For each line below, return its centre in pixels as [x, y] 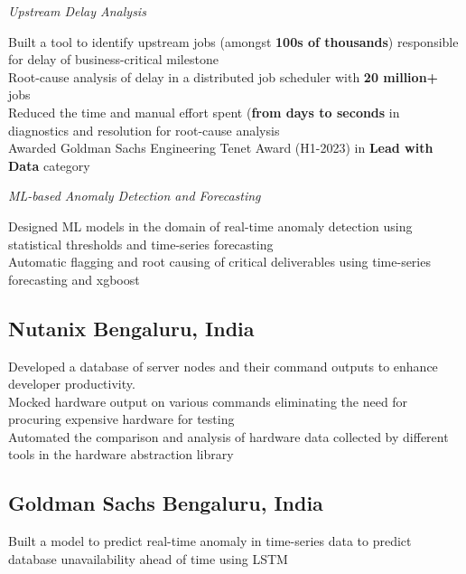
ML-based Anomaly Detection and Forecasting [135, 196]
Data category [49, 165]
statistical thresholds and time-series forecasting [141, 244]
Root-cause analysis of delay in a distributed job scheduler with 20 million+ [224, 76]
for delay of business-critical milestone [113, 59]
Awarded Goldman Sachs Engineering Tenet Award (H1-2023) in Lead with [221, 148]
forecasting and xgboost [74, 279]
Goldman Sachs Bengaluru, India [166, 503]
